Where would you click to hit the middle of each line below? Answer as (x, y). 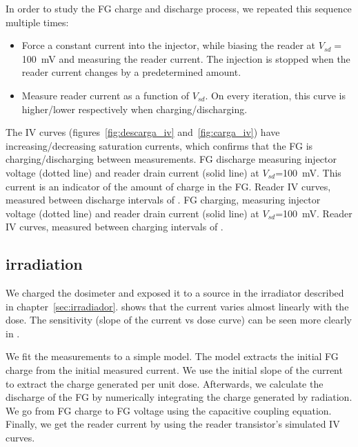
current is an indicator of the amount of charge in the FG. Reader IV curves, (168, 186)
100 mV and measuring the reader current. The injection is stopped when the (186, 58)
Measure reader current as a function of (106, 95)
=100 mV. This (308, 172)
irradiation (44, 264)
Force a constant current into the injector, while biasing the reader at (169, 45)
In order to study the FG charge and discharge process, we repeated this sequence (179, 8)
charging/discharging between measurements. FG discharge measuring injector (171, 159)
